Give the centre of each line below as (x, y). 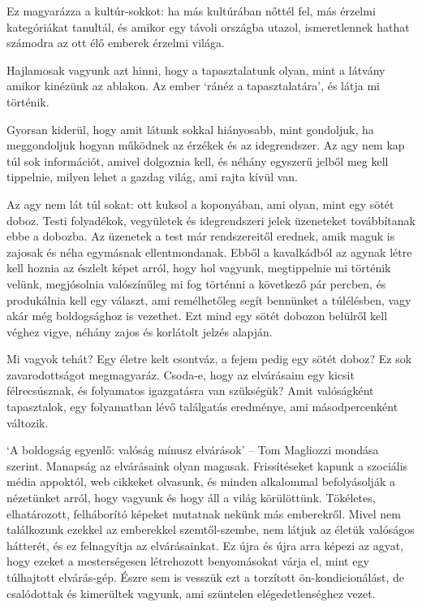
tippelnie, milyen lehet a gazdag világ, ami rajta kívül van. (153, 177)
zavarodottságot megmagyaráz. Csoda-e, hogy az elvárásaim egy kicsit (181, 374)
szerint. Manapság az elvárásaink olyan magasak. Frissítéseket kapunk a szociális (207, 465)
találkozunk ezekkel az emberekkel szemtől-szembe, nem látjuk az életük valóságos (211, 529)
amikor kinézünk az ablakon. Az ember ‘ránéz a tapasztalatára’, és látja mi (193, 86)
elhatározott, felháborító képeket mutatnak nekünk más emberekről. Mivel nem (204, 513)
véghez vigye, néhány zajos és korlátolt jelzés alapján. (140, 331)
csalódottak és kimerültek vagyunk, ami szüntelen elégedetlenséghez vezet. (191, 593)
